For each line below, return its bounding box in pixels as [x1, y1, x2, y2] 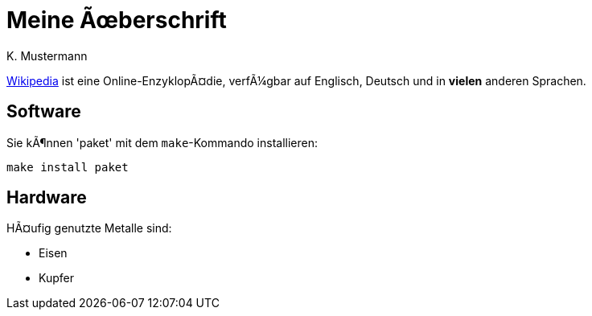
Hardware [6, 187, 87, 208]
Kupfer [39, 271, 74, 285]
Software [6, 101, 81, 122]
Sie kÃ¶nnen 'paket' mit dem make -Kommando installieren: [6, 135, 318, 150]
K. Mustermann [6, 48, 88, 63]
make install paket [6, 160, 129, 174]
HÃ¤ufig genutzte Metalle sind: [6, 221, 172, 236]
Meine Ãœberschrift [6, 6, 227, 34]
